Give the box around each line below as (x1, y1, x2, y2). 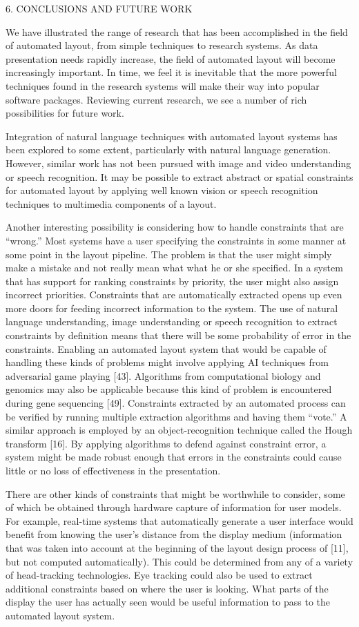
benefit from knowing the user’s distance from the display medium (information (6, 527, 342, 541)
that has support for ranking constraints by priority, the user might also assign (6, 273, 339, 288)
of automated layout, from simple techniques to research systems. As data (6, 38, 318, 52)
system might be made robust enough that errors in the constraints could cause (6, 450, 342, 464)
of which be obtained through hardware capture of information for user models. (6, 500, 342, 514)
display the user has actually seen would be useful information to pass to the (6, 595, 331, 609)
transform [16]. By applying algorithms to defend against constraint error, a (6, 436, 327, 450)
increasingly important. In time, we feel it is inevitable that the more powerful (6, 65, 337, 79)
